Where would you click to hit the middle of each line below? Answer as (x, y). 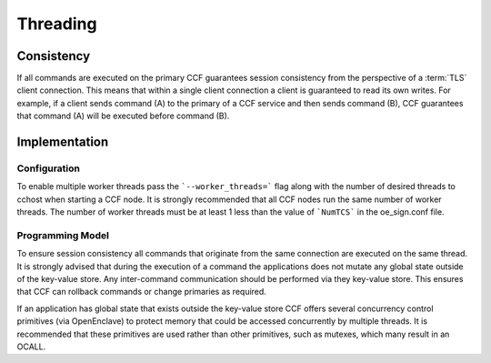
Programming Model (63, 235)
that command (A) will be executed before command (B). (123, 116)
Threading (57, 24)
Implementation (63, 142)
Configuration (49, 168)
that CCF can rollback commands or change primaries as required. (142, 292)
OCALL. (31, 347)
